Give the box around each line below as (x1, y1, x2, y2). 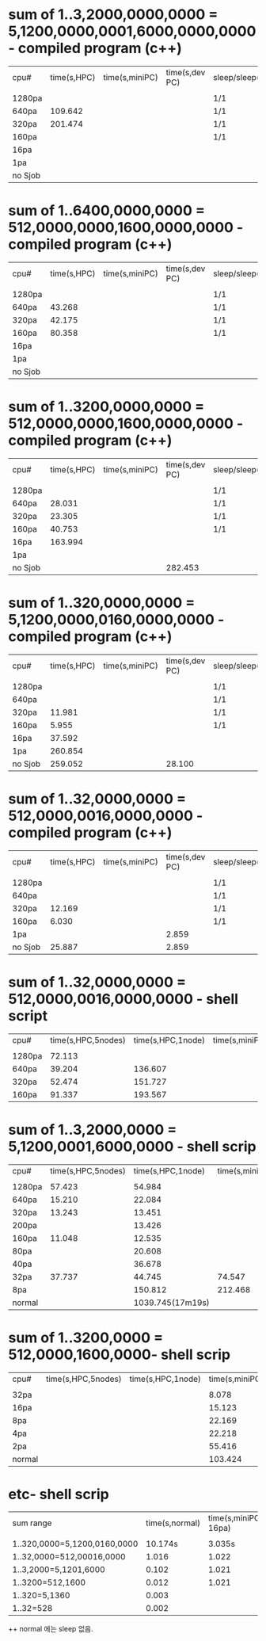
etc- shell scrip (8, 1485, 109, 1503)
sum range (12, 1517, 52, 1528)
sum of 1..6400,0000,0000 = (8, 202, 206, 219)
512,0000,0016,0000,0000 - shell (8, 990, 239, 1008)
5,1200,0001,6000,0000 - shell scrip (8, 1137, 256, 1155)
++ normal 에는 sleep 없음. (8, 1624, 93, 1634)
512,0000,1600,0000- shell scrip (8, 1345, 231, 1364)
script (8, 1006, 48, 1025)
